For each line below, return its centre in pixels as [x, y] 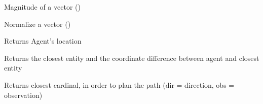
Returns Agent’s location [43, 41]
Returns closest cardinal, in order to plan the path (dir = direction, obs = [119, 84]
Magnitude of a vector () [42, 7]
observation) [23, 95]
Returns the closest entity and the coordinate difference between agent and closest [132, 58]
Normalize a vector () [37, 24]
